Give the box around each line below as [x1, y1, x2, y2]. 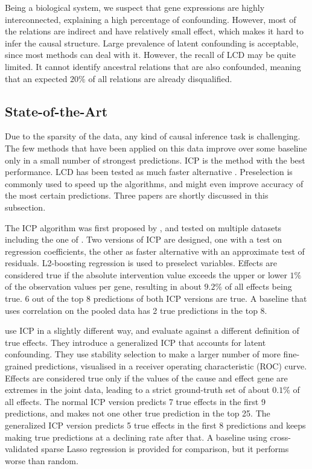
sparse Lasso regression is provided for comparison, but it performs [41, 442, 289, 455]
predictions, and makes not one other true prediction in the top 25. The [5, 407, 270, 420]
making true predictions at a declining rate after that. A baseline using [5, 430, 267, 443]
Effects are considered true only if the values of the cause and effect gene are [5, 371, 288, 384]
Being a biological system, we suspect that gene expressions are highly [5, 1, 265, 13]
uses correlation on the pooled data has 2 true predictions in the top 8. [5, 304, 267, 316]
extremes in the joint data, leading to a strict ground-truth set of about [5, 383, 270, 396]
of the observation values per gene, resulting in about [5, 280, 202, 293]
